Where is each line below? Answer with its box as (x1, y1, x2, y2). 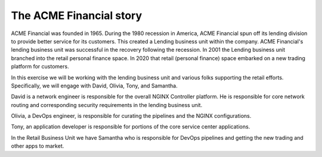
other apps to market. (11, 143, 64, 150)
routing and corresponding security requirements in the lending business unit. (11, 101, 203, 108)
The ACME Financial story (11, 9, 143, 22)
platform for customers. (11, 63, 69, 70)
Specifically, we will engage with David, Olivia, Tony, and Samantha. (11, 82, 178, 89)
